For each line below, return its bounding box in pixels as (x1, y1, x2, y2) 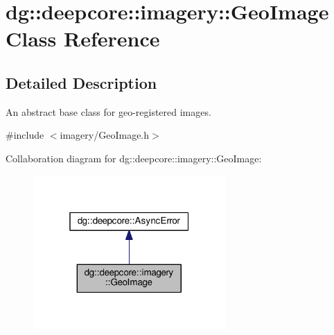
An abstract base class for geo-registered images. (6, 104, 211, 119)
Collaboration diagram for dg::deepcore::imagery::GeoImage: (6, 151, 262, 165)
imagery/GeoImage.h (60, 128, 150, 142)
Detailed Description (6, 71, 157, 93)
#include (6, 128, 44, 142)
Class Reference (6, 24, 160, 53)
